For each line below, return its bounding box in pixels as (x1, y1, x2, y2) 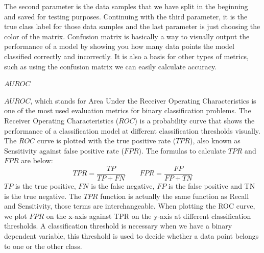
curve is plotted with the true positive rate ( (37, 135, 176, 146)
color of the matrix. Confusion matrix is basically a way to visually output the (4, 31, 250, 41)
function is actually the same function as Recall (100, 190, 249, 201)
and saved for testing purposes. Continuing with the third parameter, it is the (4, 11, 248, 21)
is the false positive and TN (168, 180, 255, 191)
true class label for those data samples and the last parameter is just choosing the (4, 21, 260, 32)
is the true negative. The (4, 190, 81, 201)
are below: (21, 155, 53, 166)
